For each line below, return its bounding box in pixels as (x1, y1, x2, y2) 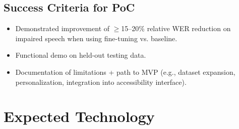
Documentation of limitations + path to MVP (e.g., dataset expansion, (15, 66, 235, 77)
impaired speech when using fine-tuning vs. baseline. (15, 33, 177, 43)
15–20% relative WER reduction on (121, 23, 231, 34)
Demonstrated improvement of (15, 23, 110, 34)
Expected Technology (4, 106, 155, 126)
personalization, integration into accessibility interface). (15, 76, 187, 87)
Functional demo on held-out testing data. (15, 50, 146, 60)
